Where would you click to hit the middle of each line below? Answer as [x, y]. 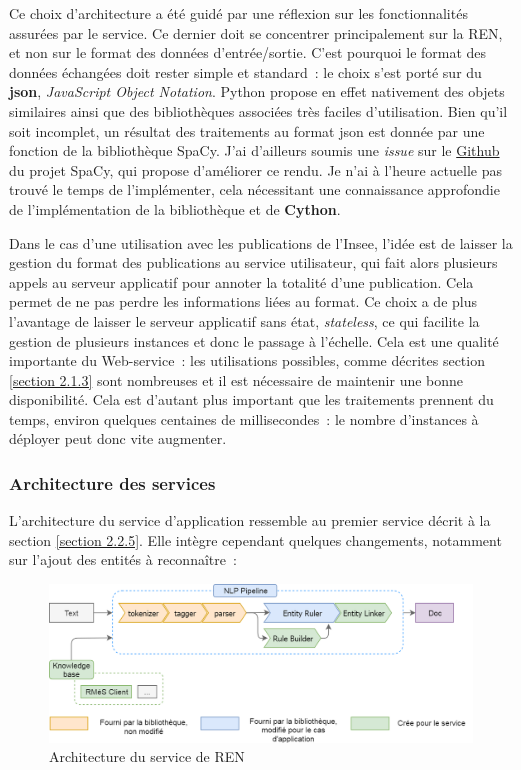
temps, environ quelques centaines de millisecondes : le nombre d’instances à [244, 418]
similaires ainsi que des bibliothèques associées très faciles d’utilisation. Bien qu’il [258, 110]
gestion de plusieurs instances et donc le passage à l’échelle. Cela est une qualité [254, 340]
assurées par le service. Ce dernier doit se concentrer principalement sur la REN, [256, 32]
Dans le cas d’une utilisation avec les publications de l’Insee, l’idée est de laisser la [261, 242]
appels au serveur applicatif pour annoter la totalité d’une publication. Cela [241, 281]
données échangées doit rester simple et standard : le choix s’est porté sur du [245, 71]
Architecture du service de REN [147, 756]
